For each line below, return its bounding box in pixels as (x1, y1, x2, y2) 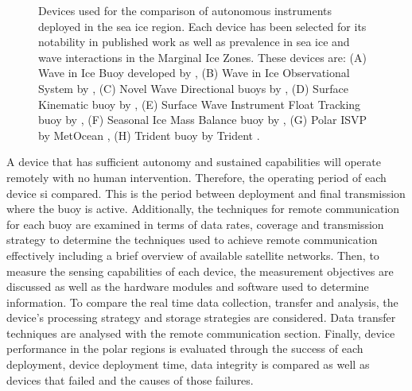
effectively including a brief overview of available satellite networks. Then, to (6, 246, 379, 263)
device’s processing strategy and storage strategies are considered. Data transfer (6, 309, 396, 326)
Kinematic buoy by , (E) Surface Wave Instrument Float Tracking (38, 95, 361, 112)
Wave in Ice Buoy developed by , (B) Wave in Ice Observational (38, 64, 350, 81)
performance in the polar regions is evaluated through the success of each (6, 340, 363, 357)
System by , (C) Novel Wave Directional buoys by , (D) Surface (38, 79, 348, 96)
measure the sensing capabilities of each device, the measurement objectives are (6, 262, 394, 279)
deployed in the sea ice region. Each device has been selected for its (38, 17, 367, 34)
